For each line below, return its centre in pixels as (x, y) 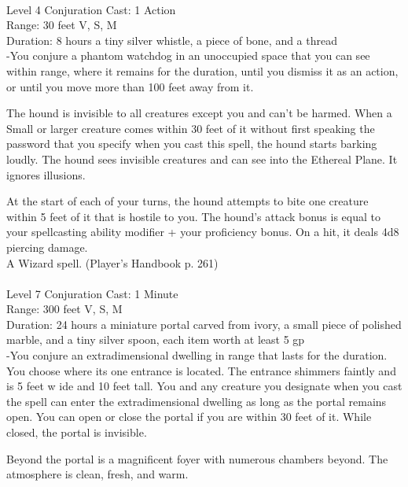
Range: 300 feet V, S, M (64, 309)
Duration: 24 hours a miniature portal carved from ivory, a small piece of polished (204, 324)
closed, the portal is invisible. (77, 432)
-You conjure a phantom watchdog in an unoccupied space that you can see (188, 55)
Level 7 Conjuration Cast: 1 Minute (92, 293)
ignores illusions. (46, 174)
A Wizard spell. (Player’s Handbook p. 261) (112, 262)
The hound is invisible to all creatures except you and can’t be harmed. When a (199, 113)
